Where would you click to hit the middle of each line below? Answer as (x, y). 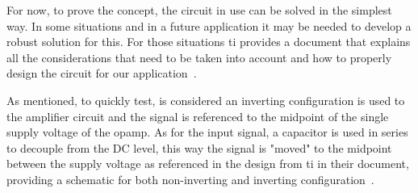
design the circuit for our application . (102, 73)
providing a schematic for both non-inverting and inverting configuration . (190, 179)
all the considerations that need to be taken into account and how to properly (199, 57)
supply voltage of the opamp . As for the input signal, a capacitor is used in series (207, 132)
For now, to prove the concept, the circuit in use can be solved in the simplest (199, 10)
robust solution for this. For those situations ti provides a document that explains (209, 42)
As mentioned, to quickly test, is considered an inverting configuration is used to (206, 100)
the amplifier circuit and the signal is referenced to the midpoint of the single (198, 116)
